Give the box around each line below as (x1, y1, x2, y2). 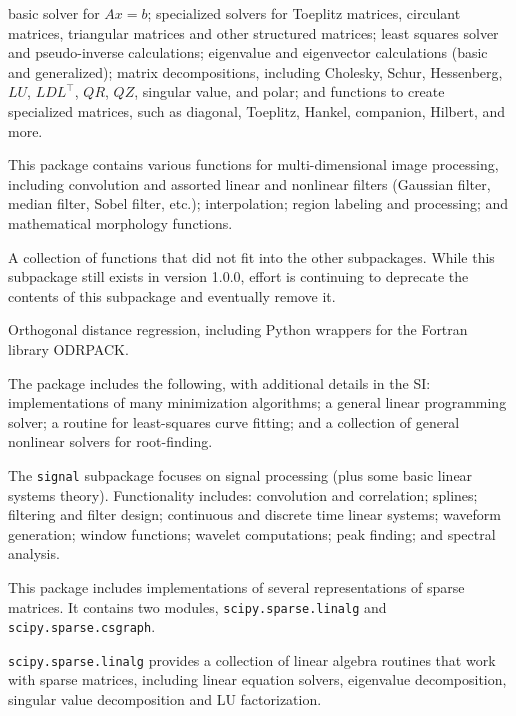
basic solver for (8, 3, 100, 23)
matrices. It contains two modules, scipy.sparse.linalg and (8, 596, 387, 617)
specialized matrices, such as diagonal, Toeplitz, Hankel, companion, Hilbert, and (8, 100, 506, 121)
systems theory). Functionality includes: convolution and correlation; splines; (8, 484, 478, 505)
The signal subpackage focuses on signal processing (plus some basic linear (8, 464, 473, 485)
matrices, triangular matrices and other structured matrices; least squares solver (8, 22, 499, 43)
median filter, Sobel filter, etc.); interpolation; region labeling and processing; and (8, 193, 509, 214)
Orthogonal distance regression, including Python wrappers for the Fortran (8, 319, 468, 340)
